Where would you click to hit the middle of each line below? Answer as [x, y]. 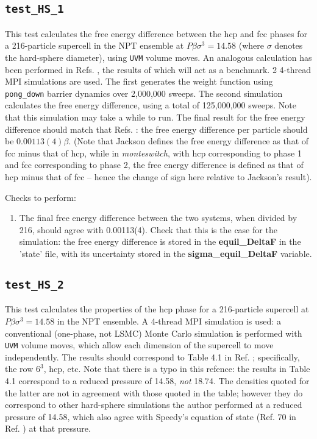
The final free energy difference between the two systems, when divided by [158, 218]
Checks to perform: [41, 197]
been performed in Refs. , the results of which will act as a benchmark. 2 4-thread [158, 69]
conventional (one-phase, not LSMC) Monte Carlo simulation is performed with [154, 333]
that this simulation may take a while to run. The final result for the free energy [155, 117]
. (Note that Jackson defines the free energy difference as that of [189, 141]
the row [19, 369]
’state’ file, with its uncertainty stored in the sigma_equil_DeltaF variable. [166, 253]
